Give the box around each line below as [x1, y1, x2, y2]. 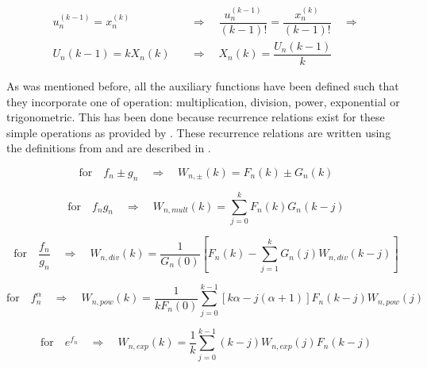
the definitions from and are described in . [6, 140, 211, 156]
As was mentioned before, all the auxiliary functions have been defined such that [6, 77, 399, 94]
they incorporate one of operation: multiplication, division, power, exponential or [6, 93, 400, 109]
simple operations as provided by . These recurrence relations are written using [6, 124, 391, 140]
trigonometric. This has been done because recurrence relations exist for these [6, 109, 385, 125]
